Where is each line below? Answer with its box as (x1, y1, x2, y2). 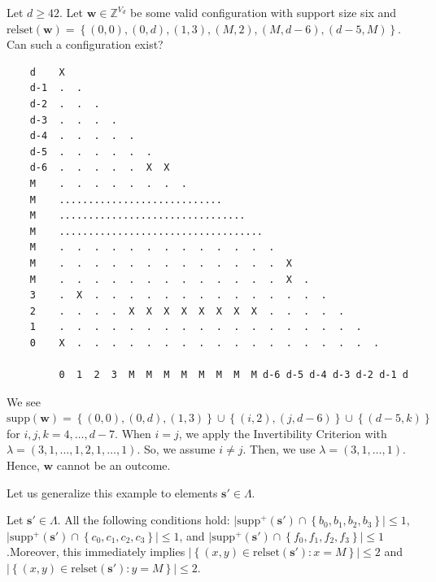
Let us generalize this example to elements (7, 484, 218, 501)
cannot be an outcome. (56, 457, 171, 474)
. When (115, 424, 151, 441)
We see (7, 393, 41, 410)
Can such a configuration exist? (7, 36, 163, 53)
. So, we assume (137, 441, 216, 458)
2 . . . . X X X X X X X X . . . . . (29, 305, 345, 317)
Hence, (7, 457, 40, 474)
